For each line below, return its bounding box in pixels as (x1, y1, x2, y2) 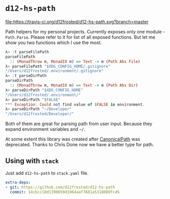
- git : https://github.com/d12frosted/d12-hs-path (5, 185, 115, 190)
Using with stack (5, 156, 59, 165)
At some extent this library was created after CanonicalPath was (5, 136, 140, 142)
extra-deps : (5, 180, 31, 185)
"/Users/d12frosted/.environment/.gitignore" (5, 68, 104, 74)
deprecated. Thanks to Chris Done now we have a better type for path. (5, 142, 154, 148)
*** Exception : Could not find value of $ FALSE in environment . (5, 102, 145, 107)
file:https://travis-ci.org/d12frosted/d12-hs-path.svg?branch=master (5, 18, 149, 25)
